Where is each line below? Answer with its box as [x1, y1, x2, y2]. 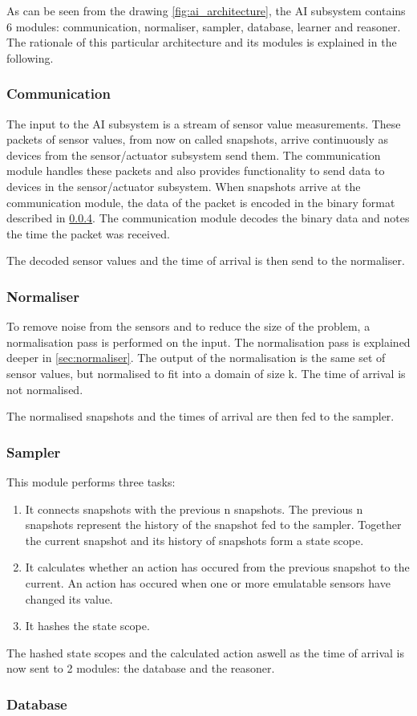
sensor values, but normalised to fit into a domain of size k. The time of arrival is [6, 364, 406, 381]
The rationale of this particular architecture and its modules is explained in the [6, 34, 397, 51]
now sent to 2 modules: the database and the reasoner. [6, 660, 275, 677]
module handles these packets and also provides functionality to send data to [6, 162, 385, 179]
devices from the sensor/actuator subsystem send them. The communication [6, 146, 381, 163]
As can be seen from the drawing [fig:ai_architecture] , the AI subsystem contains [6, 2, 406, 18]
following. [6, 49, 54, 66]
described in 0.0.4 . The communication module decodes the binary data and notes [6, 210, 410, 226]
